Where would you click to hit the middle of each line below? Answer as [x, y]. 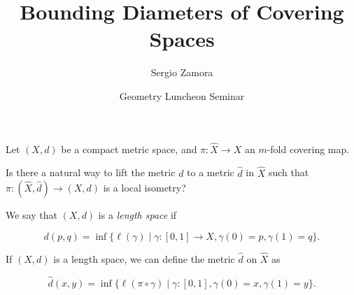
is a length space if [137, 215]
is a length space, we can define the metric [144, 258]
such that [289, 172]
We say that [31, 215]
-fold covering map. [308, 149]
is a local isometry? [144, 188]
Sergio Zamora [182, 72]
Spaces [182, 39]
